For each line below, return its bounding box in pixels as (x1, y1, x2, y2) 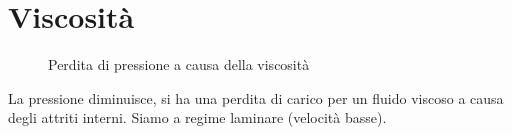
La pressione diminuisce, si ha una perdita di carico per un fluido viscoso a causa (8, 87, 504, 108)
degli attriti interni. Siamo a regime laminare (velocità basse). (8, 107, 387, 128)
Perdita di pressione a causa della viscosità (48, 54, 310, 75)
